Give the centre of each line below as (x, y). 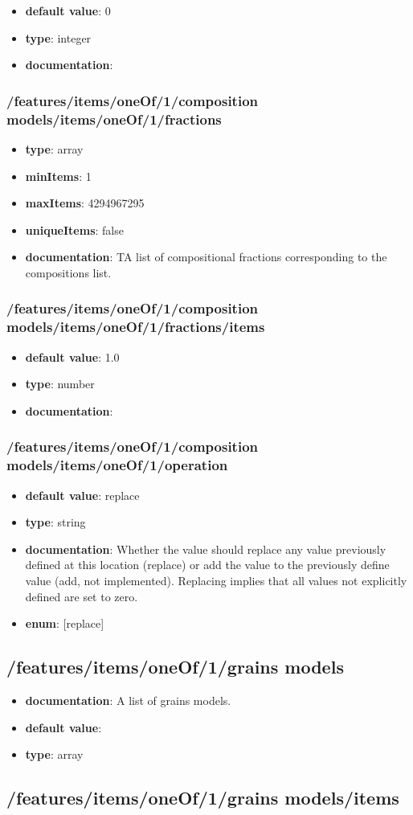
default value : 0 (68, 10)
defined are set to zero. (82, 596)
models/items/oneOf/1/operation (117, 465)
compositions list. (68, 272)
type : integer (58, 37)
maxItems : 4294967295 (85, 203)
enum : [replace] (65, 623)
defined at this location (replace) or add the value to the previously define (207, 565)
